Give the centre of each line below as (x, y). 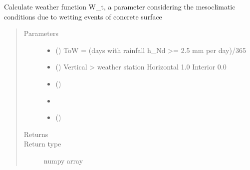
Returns (36, 134)
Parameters (41, 33)
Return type (42, 144)
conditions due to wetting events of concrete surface (83, 16)
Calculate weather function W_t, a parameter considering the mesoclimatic (120, 6)
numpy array (63, 160)
